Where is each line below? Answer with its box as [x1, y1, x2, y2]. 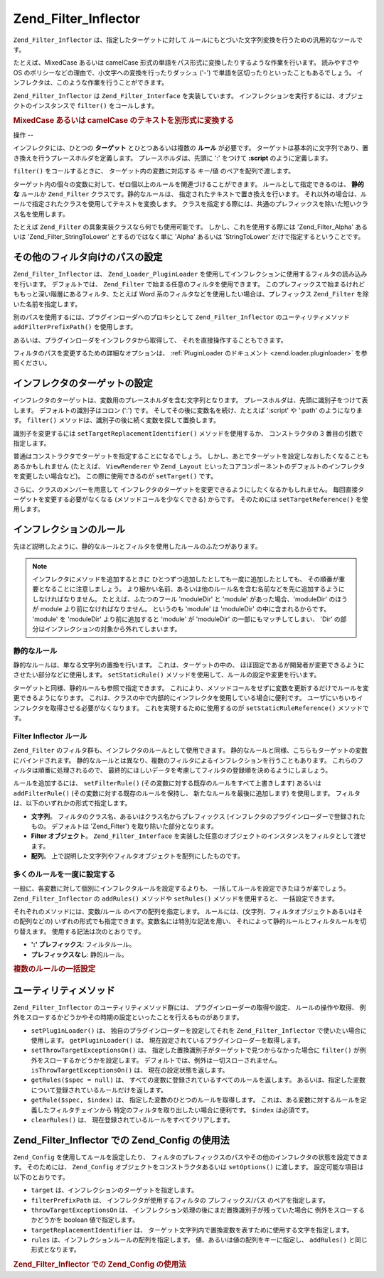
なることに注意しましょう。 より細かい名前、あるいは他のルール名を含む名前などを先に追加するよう [44, 585, 339, 594]
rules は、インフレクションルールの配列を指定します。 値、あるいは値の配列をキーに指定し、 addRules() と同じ [31, 1235, 368, 1244]
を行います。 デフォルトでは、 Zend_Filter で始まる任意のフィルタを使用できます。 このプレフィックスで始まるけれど [13, 279, 366, 288]
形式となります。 [31, 1245, 81, 1254]
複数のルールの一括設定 [13, 964, 96, 974]
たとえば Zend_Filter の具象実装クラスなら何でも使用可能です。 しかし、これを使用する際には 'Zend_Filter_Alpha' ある [13, 222, 368, 231]
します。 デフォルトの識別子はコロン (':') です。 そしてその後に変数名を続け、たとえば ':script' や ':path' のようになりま [13, 406, 363, 414]
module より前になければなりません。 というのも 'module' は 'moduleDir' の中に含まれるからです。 [40, 605, 331, 613]
